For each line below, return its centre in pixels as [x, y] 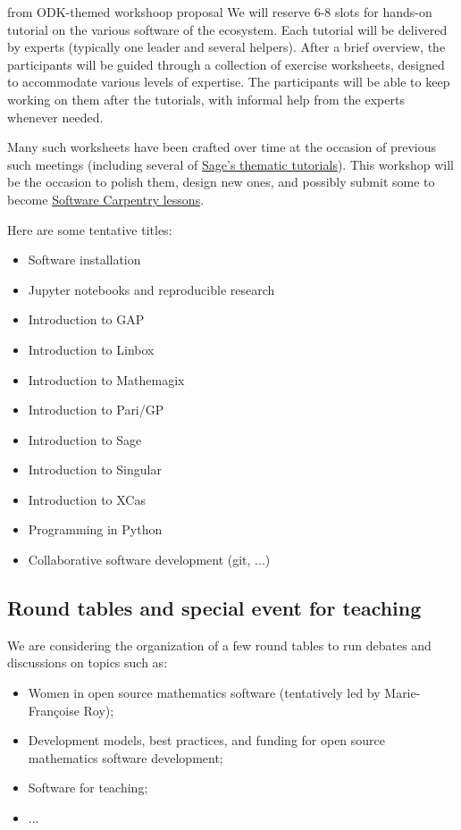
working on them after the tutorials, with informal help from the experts [206, 99]
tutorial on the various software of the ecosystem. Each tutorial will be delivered [227, 29]
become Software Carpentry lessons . [106, 199]
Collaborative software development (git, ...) [149, 560]
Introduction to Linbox [91, 349]
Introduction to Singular [95, 469]
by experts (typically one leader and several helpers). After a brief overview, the [226, 47]
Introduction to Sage [85, 439]
